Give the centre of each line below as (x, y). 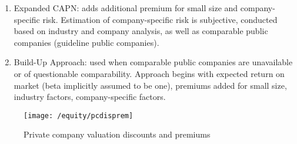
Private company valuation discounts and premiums (117, 134)
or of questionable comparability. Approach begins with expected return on (149, 73)
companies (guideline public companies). (86, 42)
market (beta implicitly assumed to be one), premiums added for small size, (150, 85)
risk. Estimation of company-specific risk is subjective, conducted (160, 19)
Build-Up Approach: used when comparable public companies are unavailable (153, 62)
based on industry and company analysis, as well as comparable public (141, 31)
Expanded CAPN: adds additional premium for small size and (126, 8)
